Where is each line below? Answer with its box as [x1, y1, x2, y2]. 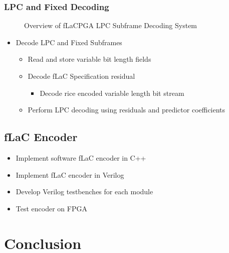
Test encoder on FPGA [16, 203, 87, 213]
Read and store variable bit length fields [28, 54, 151, 64]
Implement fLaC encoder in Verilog [16, 169, 124, 180]
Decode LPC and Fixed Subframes [16, 37, 122, 47]
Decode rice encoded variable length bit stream [40, 87, 184, 98]
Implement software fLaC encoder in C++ [16, 152, 146, 163]
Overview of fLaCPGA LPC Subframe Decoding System [24, 20, 197, 31]
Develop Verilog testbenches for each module [16, 186, 153, 197]
